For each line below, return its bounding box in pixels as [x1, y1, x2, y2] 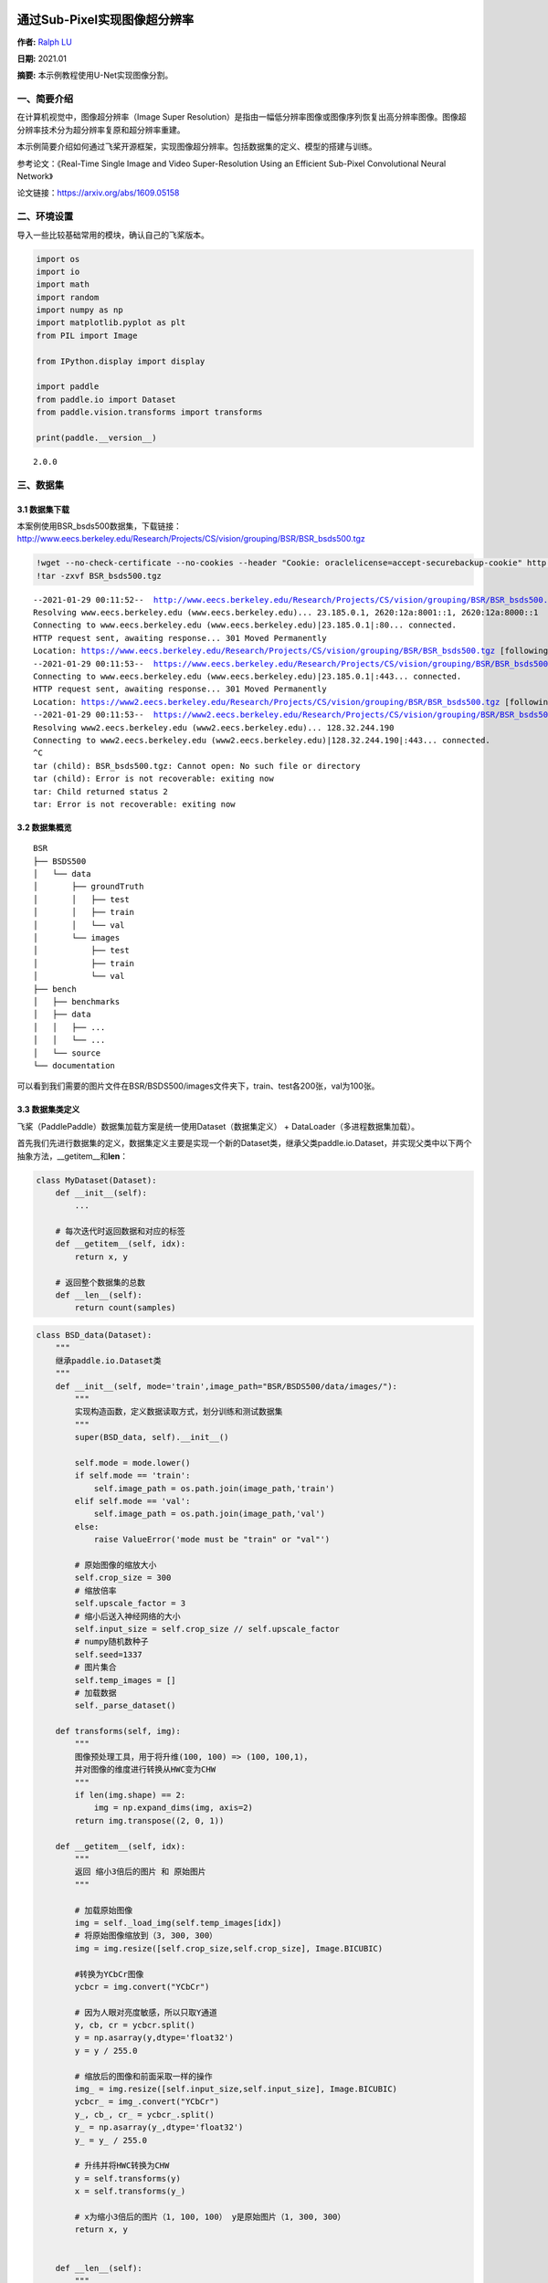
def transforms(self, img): [55, 1726, 182, 1737]
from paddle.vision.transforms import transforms [36, 407, 263, 417]
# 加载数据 [74, 1688, 117, 1698]
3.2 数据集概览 [16, 822, 72, 833]
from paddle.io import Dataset [36, 394, 177, 405]
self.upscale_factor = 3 [74, 1598, 186, 1609]
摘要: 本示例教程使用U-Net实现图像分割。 [16, 69, 174, 81]
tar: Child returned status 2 [33, 786, 169, 796]
